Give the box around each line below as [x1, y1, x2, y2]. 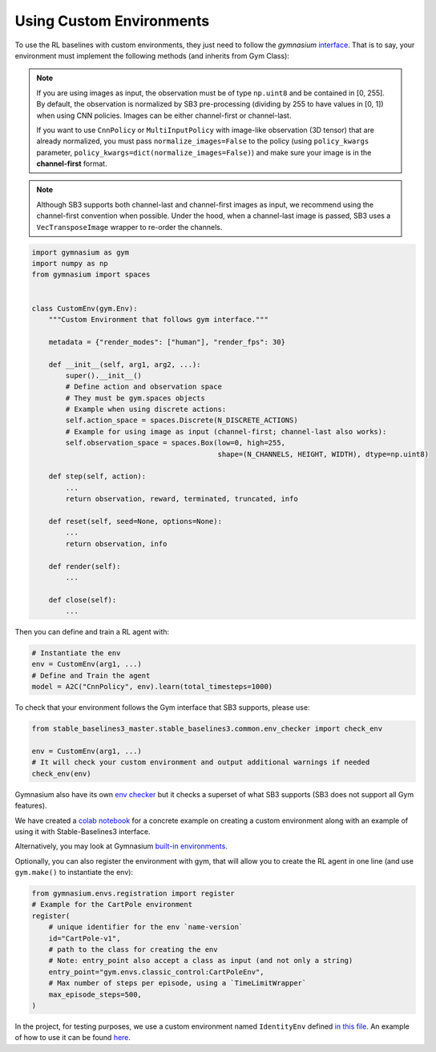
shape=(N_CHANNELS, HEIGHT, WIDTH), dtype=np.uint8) [217, 449, 429, 458]
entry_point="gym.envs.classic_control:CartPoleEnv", [48, 967, 264, 977]
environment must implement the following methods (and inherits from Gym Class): [14, 50, 290, 60]
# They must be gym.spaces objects [65, 393, 206, 402]
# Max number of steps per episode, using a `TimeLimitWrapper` [48, 978, 307, 988]
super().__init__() [65, 371, 142, 380]
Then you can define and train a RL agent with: [14, 627, 170, 637]
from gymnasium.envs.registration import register [31, 889, 236, 898]
